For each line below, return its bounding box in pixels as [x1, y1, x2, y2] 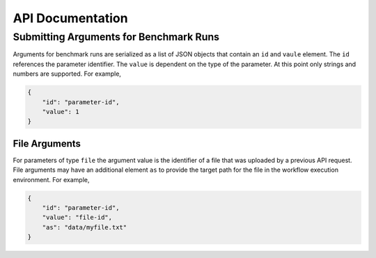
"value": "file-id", [42, 213, 113, 222]
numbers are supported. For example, [13, 70, 122, 78]
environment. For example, [13, 175, 90, 184]
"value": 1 [42, 108, 79, 115]
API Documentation [13, 10, 128, 26]
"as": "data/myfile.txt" [42, 223, 127, 231]
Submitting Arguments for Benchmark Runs [13, 31, 219, 43]
